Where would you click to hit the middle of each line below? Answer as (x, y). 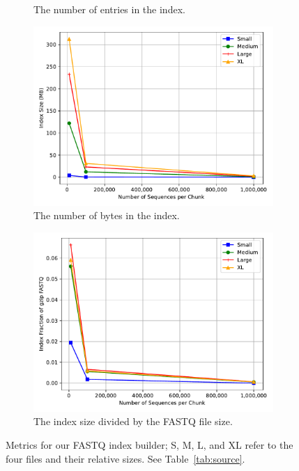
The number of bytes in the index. (107, 215)
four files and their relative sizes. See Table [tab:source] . (125, 458)
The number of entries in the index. (109, 9)
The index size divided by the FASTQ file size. (133, 421)
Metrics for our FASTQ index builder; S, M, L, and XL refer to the (149, 444)
